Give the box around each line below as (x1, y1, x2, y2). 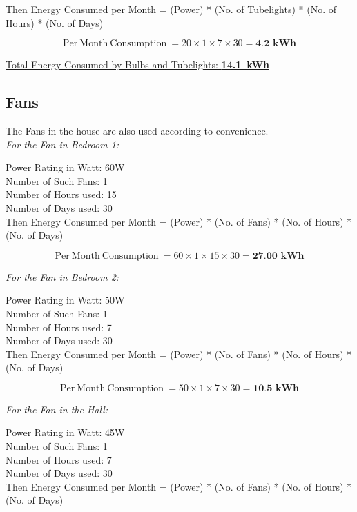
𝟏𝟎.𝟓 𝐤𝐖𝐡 (253, 383, 300, 393)
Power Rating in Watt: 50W (6, 293, 125, 307)
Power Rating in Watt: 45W (6, 425, 125, 440)
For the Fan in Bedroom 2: (6, 269, 119, 284)
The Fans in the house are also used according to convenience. (6, 123, 269, 137)
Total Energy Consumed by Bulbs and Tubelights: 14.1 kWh (6, 57, 269, 72)
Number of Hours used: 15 (6, 187, 117, 201)
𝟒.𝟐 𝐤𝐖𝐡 (255, 39, 297, 49)
